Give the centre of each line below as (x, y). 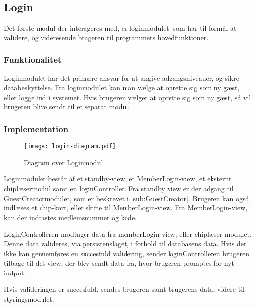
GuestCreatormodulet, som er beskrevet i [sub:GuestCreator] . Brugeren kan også (127, 198)
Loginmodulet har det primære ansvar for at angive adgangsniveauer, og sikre (122, 78)
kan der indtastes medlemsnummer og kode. (71, 217)
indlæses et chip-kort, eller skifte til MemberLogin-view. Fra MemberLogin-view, (126, 208)
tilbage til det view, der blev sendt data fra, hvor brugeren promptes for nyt (119, 263)
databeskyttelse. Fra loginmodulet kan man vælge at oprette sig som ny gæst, (122, 87)
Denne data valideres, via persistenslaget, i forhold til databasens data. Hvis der (125, 244)
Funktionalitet (33, 59)
